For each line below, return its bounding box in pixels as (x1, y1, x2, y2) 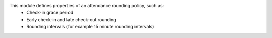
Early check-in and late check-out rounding (26, 16, 116, 22)
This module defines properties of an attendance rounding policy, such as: (9, 3, 164, 8)
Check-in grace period (26, 10, 74, 16)
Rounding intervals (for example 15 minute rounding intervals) (26, 24, 154, 30)
